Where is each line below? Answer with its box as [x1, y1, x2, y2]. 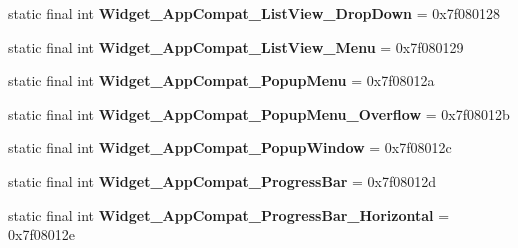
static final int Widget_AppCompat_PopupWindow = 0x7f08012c [8, 137, 452, 158]
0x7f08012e [8, 224, 75, 245]
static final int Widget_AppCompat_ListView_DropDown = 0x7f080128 [8, 3, 500, 23]
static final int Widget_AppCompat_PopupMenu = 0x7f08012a [8, 70, 435, 91]
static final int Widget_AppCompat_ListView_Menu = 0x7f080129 [8, 36, 464, 57]
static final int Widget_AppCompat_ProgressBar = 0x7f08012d [8, 170, 437, 191]
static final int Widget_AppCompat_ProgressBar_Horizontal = [8, 204, 450, 225]
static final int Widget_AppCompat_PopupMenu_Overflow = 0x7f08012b [8, 103, 510, 124]
